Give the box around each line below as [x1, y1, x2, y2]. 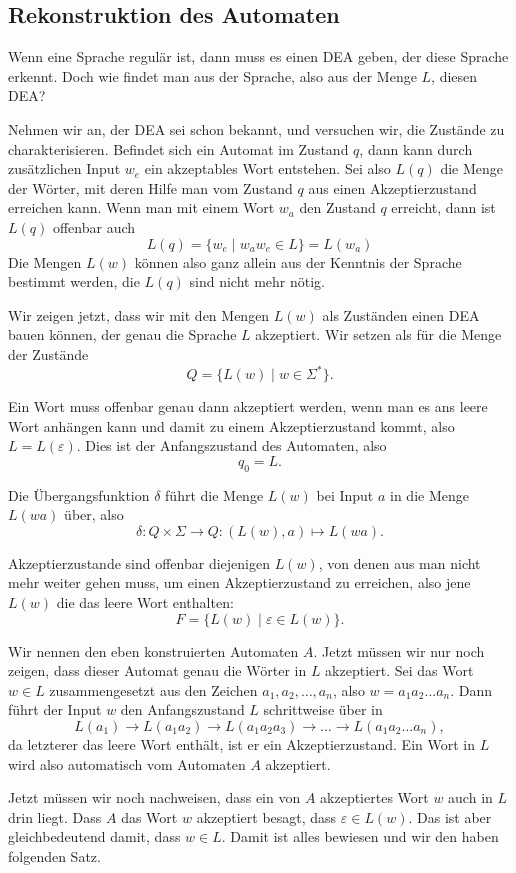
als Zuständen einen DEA [322, 304, 480, 325]
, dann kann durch [359, 138, 473, 159]
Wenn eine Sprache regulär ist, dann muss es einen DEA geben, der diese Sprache [8, 46, 509, 67]
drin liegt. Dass [8, 806, 102, 827]
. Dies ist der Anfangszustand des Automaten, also [76, 435, 387, 456]
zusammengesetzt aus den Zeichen [49, 679, 258, 700]
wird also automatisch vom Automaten [8, 753, 246, 774]
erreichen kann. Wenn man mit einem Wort [8, 197, 275, 218]
